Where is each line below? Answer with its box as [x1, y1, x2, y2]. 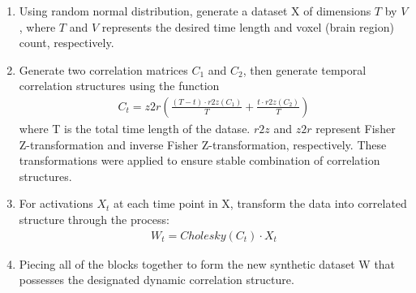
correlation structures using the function [19, 77, 220, 94]
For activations [19, 195, 93, 212]
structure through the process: [19, 210, 169, 227]
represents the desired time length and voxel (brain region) [101, 18, 394, 35]
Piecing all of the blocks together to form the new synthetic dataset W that [19, 255, 396, 272]
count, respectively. [19, 34, 114, 51]
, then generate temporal [242, 61, 367, 78]
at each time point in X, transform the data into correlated [113, 195, 407, 212]
